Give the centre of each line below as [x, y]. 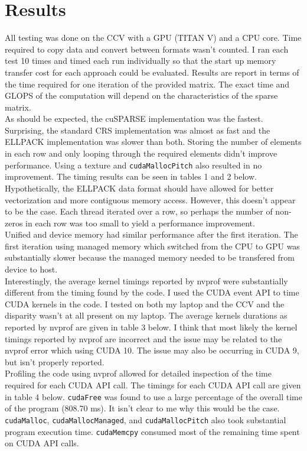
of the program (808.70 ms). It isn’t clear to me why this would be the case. [142, 408]
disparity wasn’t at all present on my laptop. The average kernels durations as [146, 315]
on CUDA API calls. [42, 443]
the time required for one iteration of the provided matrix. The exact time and [147, 84]
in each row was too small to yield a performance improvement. [140, 223]
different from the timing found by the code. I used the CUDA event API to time [152, 292]
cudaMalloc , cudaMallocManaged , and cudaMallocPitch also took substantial [146, 419]
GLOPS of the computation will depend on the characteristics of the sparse [141, 95]
